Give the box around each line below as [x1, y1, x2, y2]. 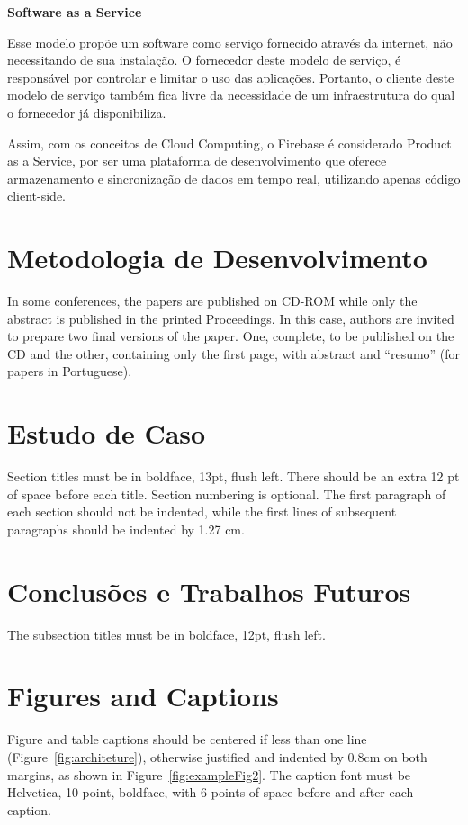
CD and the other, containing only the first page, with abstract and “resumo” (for [7, 344, 461, 363]
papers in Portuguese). [7, 362, 132, 381]
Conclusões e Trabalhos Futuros [7, 572, 411, 609]
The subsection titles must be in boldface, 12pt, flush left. [7, 624, 326, 643]
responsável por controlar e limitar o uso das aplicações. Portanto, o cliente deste [7, 67, 454, 86]
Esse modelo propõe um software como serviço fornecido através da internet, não [7, 32, 453, 51]
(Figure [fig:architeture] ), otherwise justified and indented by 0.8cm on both [7, 747, 427, 766]
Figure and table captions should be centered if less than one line [7, 730, 367, 749]
